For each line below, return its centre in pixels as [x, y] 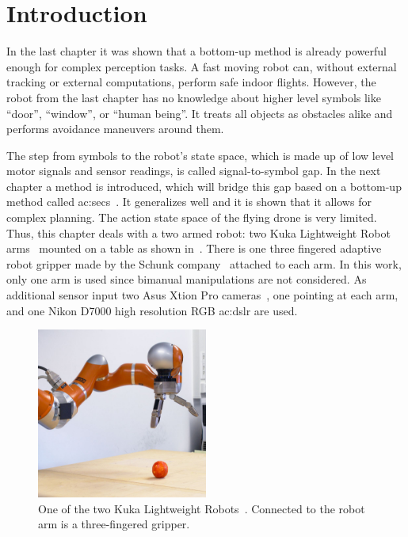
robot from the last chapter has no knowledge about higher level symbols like [194, 97]
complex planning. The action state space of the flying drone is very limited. [192, 217]
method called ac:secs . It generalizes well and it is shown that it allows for [189, 202]
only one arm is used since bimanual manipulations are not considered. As [187, 279]
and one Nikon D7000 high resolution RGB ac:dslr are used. [152, 310]
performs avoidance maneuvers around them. [115, 129]
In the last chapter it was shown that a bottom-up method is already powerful [196, 51]
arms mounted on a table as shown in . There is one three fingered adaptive [194, 248]
